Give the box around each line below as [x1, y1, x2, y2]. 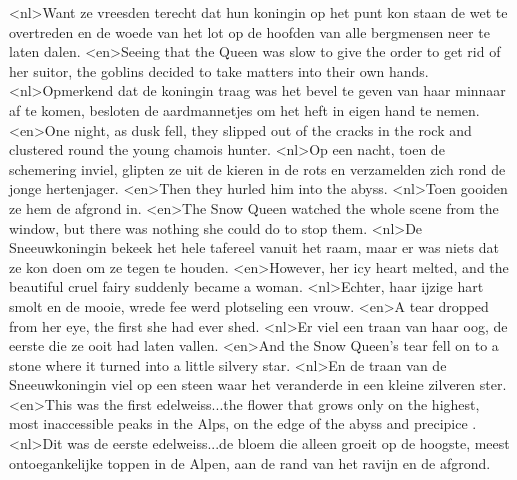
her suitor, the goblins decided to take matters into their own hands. [9, 60, 429, 81]
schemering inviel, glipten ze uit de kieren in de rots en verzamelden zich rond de [9, 158, 506, 179]
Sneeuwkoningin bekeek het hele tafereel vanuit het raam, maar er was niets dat [9, 237, 499, 258]
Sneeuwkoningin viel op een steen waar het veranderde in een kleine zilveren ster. [9, 374, 507, 395]
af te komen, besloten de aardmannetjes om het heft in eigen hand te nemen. [9, 99, 480, 120]
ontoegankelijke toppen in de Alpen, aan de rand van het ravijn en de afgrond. [9, 452, 491, 473]
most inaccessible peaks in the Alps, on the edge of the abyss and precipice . [9, 413, 477, 434]
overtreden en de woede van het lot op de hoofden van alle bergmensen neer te [9, 21, 490, 42]
